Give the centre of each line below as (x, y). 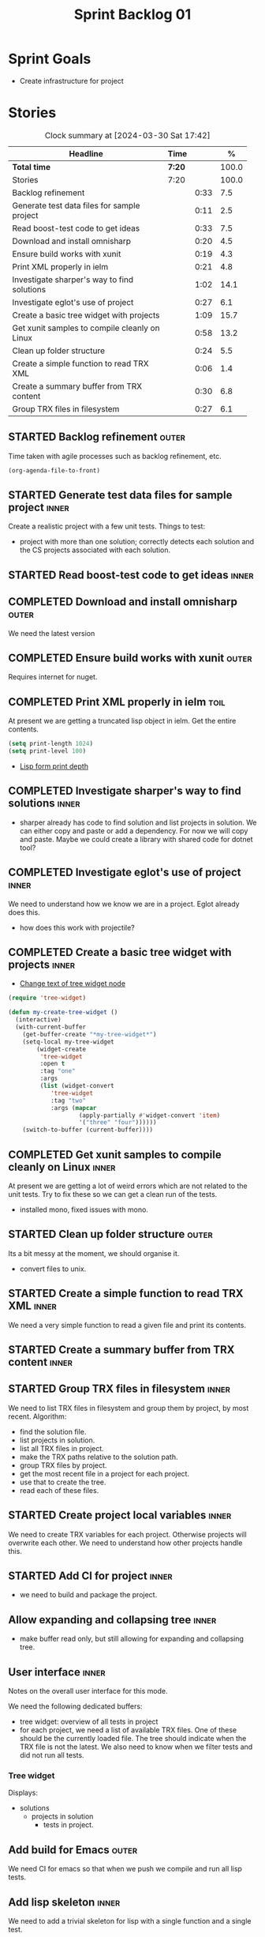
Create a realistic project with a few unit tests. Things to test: (107, 526)
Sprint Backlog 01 (132, 15)
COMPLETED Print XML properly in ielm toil (117, 702)
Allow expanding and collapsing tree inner (112, 1620)
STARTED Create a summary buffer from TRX (121, 1350)
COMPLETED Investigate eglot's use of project (125, 873)
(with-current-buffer (51, 1027)
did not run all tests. (52, 1755)
